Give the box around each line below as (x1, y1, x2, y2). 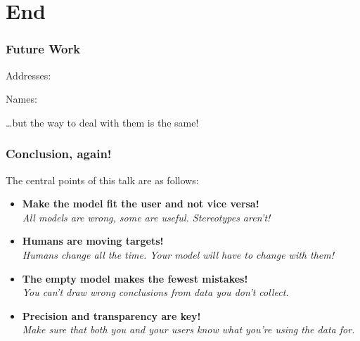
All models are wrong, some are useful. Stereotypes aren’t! (22, 210, 271, 224)
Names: (6, 91, 37, 106)
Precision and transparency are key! (22, 308, 201, 323)
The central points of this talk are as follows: (6, 172, 199, 187)
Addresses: (6, 67, 51, 82)
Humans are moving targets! (22, 233, 164, 248)
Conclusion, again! (6, 145, 112, 162)
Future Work (6, 40, 81, 58)
